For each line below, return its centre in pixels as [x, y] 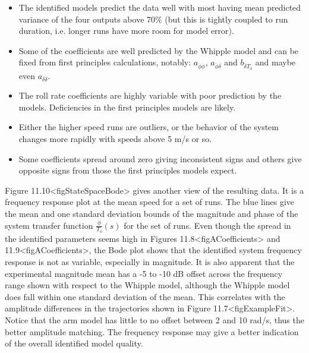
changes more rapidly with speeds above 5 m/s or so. [115, 139]
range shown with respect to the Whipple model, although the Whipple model [147, 285]
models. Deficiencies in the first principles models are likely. [127, 107]
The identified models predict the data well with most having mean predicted [160, 7]
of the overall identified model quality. [74, 343]
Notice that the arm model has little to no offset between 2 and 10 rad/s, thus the [154, 320]
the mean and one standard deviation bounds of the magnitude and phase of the [152, 214]
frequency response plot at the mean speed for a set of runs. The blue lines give [150, 202]
